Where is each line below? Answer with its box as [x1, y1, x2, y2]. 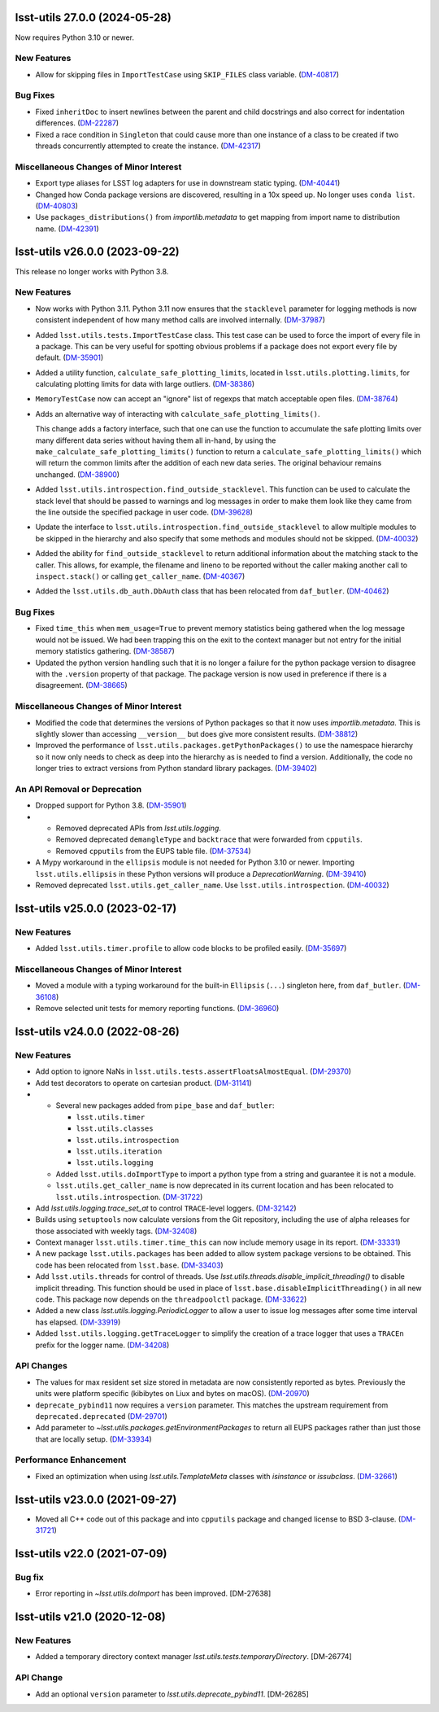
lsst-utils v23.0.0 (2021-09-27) [15, 1492, 177, 1506]
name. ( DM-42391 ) [35, 224, 99, 234]
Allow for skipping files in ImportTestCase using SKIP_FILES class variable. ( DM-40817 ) [35, 69, 340, 79]
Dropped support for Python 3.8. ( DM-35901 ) [35, 800, 187, 810]
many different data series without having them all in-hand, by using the [35, 436, 276, 445]
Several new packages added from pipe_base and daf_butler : [55, 1101, 276, 1110]
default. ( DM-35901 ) [35, 352, 104, 362]
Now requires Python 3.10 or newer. [15, 33, 134, 42]
